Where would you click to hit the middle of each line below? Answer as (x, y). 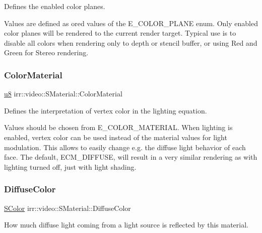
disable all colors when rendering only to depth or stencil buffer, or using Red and (131, 42)
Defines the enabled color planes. (55, 6)
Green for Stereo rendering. (46, 52)
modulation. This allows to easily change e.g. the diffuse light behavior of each (125, 147)
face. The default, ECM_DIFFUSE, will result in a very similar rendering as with (131, 157)
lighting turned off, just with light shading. (70, 166)
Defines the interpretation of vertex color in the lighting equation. (106, 110)
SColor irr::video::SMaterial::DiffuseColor (68, 208)
